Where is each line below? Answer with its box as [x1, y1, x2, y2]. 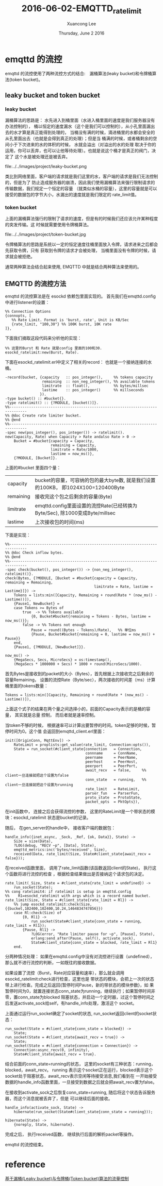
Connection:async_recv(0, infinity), [14, 1048, 90, 1052]
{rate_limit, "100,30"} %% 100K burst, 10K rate [11, 322, 112, 327]
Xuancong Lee [67, 20, 96, 27]
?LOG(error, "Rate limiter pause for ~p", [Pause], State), [31, 932, 155, 937]
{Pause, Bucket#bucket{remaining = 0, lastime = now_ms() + [31, 632, 155, 637]
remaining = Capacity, [50, 443, 97, 448]
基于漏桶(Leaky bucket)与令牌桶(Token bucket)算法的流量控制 [5, 1176, 129, 1182]
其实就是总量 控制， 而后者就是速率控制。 [14, 712, 98, 718]
